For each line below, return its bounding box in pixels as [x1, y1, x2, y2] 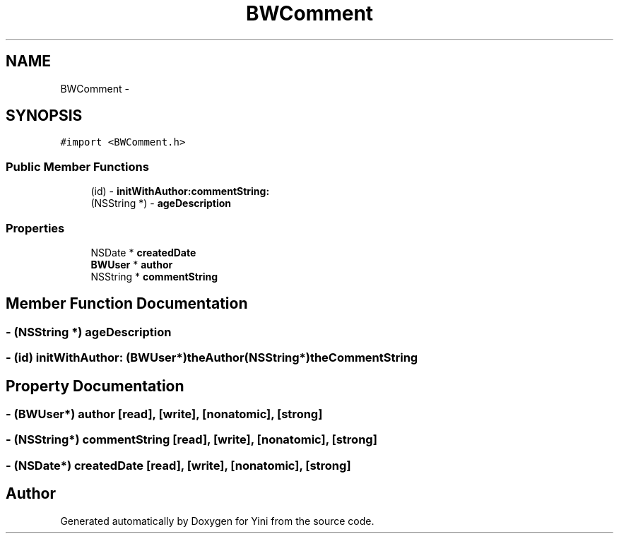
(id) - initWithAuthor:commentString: [90, 185, 270, 198]
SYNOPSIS [6, 107, 83, 125]
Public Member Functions [6, 159, 149, 174]
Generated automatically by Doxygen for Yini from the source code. [60, 514, 375, 527]
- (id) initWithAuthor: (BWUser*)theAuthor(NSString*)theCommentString [6, 350, 418, 365]
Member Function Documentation [6, 295, 248, 313]
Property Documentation [6, 377, 184, 395]
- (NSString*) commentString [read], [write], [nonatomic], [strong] [6, 432, 377, 447]
